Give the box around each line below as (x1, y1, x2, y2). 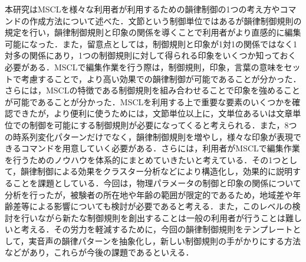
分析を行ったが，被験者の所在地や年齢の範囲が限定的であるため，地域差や (5, 188, 293, 200)
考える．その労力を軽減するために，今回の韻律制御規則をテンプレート (21, 223, 293, 235)
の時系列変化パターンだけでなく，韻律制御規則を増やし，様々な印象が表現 (5, 130, 293, 143)
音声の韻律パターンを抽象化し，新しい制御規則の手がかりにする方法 (37, 234, 301, 247)
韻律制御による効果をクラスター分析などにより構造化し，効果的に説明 (21, 165, 293, 177)
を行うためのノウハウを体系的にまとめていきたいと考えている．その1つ (5, 153, 281, 166)
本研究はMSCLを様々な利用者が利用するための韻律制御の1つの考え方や (5, 3, 280, 15)
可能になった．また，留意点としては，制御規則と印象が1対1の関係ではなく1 (5, 37, 298, 50)
